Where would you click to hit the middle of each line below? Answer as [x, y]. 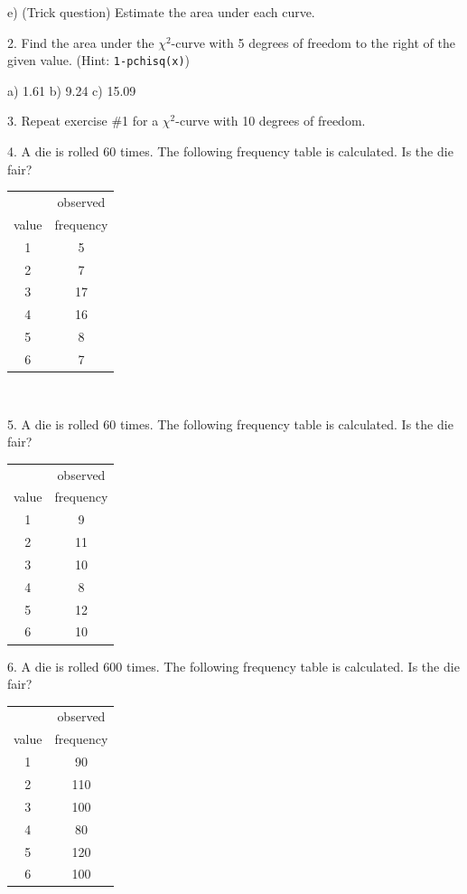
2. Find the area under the [81, 42]
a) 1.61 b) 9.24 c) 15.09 [72, 90]
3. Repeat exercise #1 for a [83, 121]
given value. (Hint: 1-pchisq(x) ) [99, 60]
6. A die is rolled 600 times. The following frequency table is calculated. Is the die [233, 666]
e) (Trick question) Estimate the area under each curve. [161, 12]
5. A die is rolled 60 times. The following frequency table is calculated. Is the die [230, 423]
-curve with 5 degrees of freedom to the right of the [313, 42]
